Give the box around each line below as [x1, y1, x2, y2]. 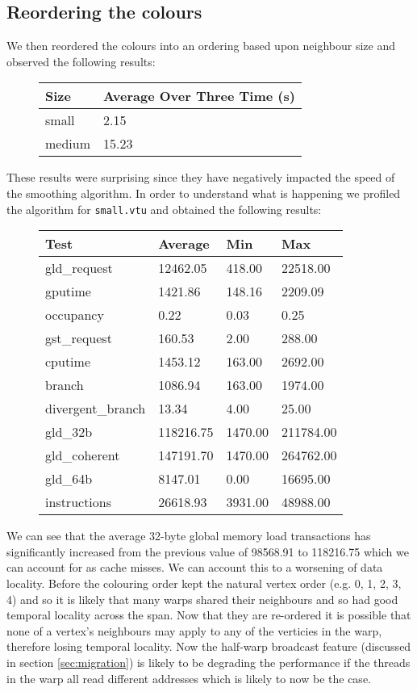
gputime [45, 282, 91, 301]
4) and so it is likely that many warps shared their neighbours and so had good [6, 590, 398, 607]
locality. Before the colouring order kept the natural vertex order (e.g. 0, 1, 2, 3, [6, 575, 402, 592]
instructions [45, 493, 112, 512]
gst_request [45, 329, 112, 348]
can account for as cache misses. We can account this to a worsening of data [6, 559, 383, 576]
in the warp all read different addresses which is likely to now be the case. [6, 669, 371, 686]
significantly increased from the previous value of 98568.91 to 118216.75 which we [6, 543, 409, 560]
